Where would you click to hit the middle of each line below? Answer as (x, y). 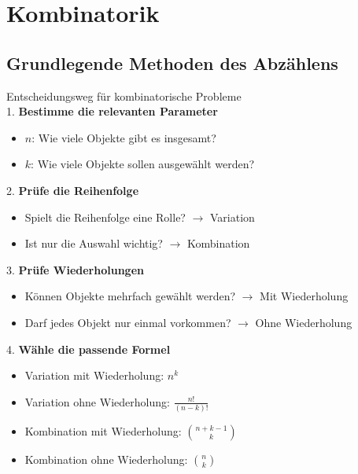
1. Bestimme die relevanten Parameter (112, 111)
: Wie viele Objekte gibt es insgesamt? (124, 137)
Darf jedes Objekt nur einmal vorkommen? (128, 322)
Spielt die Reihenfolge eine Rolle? (105, 217)
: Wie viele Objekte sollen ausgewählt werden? (143, 164)
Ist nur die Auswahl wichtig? (94, 243)
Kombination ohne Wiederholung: (106, 459)
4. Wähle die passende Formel (89, 349)
